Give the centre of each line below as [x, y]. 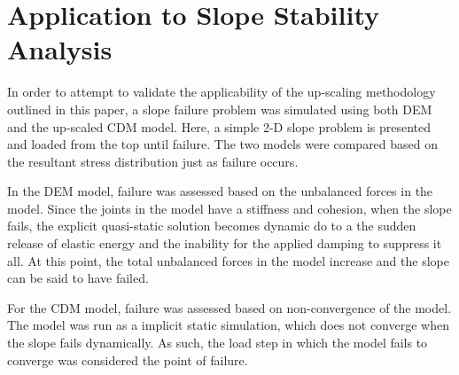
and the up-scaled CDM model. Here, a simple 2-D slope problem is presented [219, 126]
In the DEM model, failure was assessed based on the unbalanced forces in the [220, 191]
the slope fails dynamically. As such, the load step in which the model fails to [218, 343]
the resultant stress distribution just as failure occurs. [153, 161]
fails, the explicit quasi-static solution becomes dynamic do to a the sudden [212, 226]
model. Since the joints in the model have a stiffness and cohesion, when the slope [229, 208]
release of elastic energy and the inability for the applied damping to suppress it [225, 243]
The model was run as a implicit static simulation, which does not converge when [228, 325]
